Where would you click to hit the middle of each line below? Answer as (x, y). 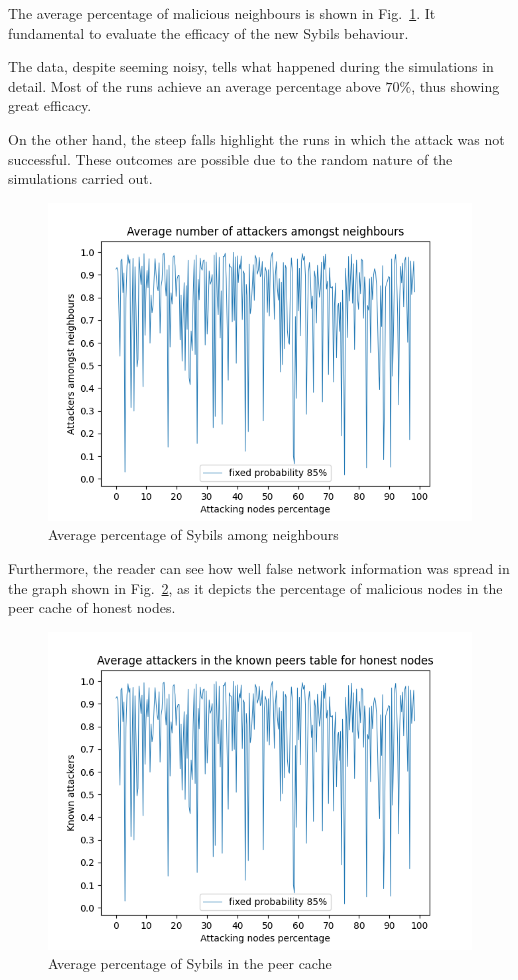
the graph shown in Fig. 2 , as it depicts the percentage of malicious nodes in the (255, 587)
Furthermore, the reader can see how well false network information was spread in (259, 567)
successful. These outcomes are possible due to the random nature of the (230, 158)
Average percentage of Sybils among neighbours (193, 534)
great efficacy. (50, 105)
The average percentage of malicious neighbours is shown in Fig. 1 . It (222, 13)
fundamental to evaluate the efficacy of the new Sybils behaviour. (208, 32)
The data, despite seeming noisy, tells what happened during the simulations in (251, 66)
